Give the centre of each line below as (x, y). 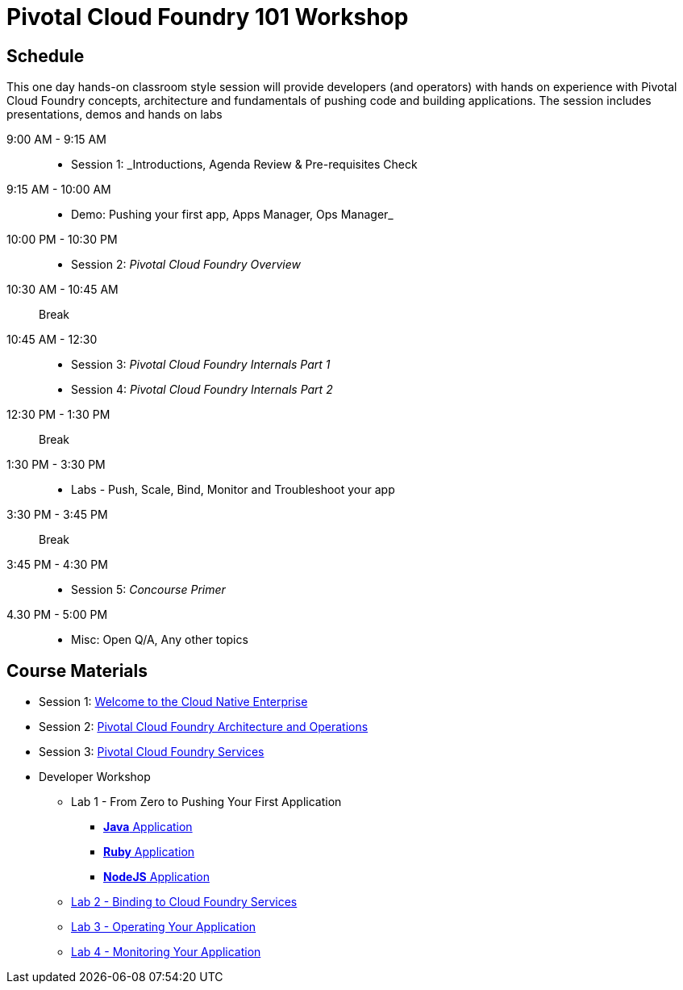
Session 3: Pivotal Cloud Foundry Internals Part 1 (201, 365)
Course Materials (77, 670)
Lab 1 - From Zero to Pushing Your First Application (206, 802)
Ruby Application (149, 852)
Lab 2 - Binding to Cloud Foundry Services (184, 902)
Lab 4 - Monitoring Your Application (166, 952)
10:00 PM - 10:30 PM (62, 240)
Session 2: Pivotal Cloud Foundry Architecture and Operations (204, 727)
